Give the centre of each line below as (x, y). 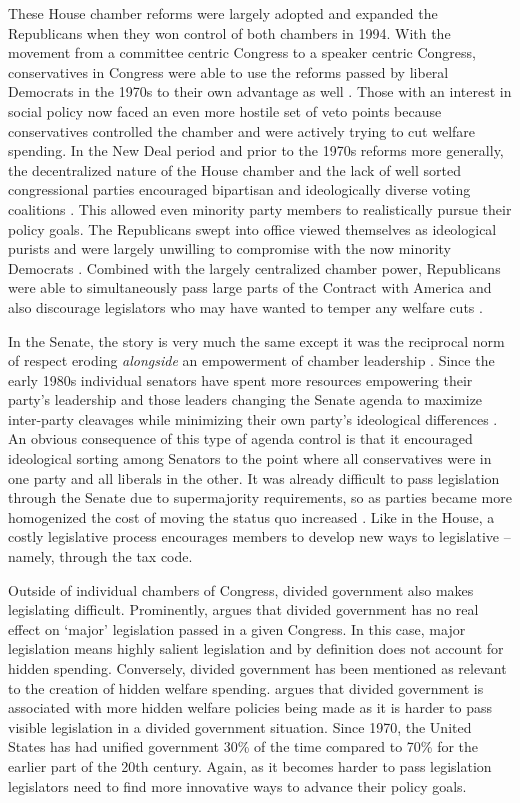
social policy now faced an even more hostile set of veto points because (225, 110)
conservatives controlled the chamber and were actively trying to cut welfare (242, 130)
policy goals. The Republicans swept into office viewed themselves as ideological (252, 228)
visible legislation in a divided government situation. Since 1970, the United (240, 726)
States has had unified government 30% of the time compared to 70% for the (243, 746)
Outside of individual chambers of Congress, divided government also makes (241, 589)
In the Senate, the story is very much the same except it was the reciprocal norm (256, 340)
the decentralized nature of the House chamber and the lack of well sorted (234, 169)
